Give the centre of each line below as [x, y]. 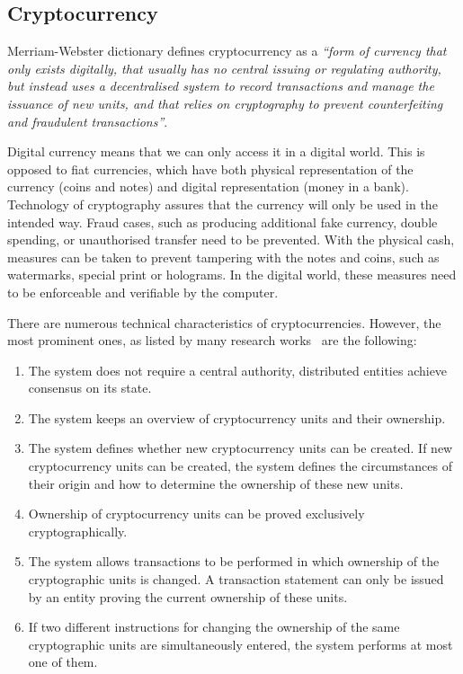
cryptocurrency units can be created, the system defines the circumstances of [240, 466]
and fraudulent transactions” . [88, 121]
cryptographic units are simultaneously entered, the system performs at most [240, 644]
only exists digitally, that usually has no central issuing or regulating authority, [224, 68]
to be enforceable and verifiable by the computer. [143, 292]
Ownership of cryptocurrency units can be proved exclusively [196, 514]
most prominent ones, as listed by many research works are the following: [212, 340]
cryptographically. [78, 531]
